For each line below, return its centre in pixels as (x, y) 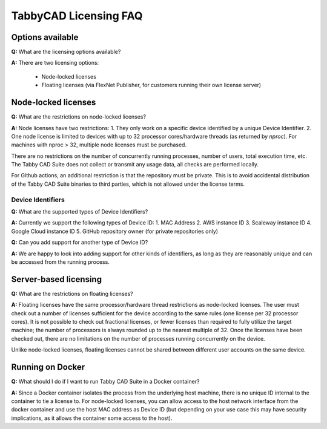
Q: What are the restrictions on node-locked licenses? (79, 117)
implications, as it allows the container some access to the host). (92, 418)
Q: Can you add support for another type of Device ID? (80, 243)
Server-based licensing (57, 279)
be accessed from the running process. (61, 262)
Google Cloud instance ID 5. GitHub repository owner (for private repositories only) (114, 231)
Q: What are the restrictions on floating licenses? (72, 293)
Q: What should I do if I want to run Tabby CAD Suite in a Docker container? (105, 382)
